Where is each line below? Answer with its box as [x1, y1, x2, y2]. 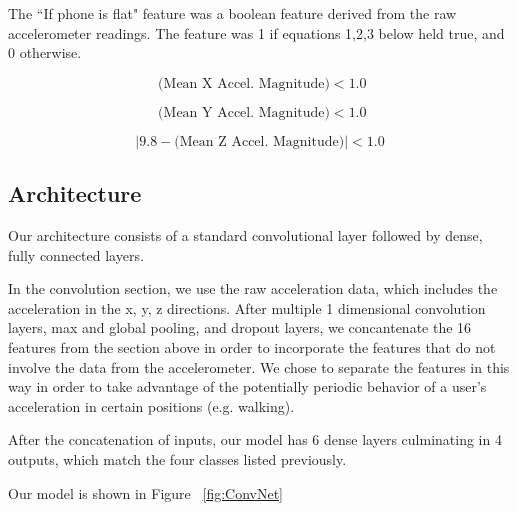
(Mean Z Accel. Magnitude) [174, 134, 345, 149]
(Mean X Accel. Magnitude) [158, 76, 330, 91]
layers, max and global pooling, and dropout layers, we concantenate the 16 [8, 317, 472, 338]
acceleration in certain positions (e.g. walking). [8, 395, 295, 416]
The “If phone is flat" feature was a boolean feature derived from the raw [8, 3, 457, 23]
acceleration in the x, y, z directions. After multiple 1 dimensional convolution [8, 297, 486, 318]
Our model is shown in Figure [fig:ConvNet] [8, 482, 284, 503]
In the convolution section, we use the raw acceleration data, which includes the [8, 278, 498, 299]
